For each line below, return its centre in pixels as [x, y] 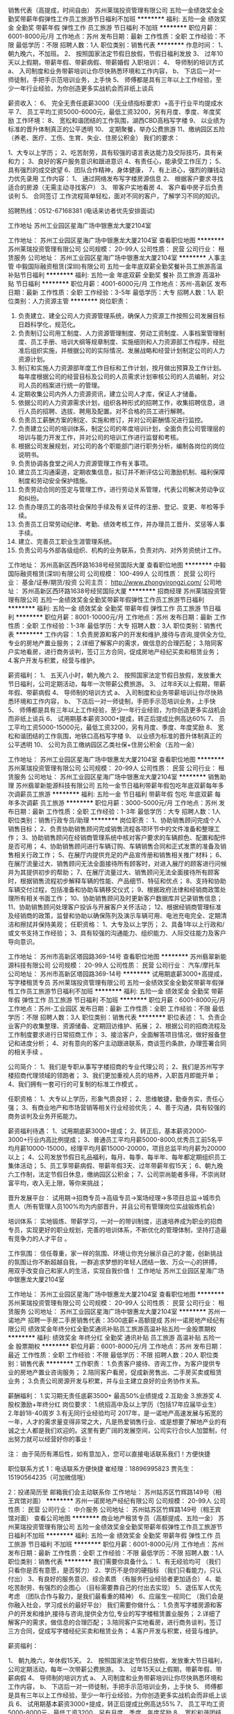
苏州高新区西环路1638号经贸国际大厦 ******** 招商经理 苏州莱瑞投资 [121, 591]
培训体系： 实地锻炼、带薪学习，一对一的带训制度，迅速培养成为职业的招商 [115, 1221]
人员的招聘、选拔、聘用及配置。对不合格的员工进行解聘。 [106, 411]
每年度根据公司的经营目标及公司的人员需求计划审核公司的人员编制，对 [118, 376]
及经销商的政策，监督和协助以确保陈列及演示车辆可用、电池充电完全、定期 [114, 916]
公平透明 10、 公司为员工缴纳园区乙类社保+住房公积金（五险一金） [103, 744]
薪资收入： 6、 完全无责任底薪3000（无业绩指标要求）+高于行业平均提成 [112, 103]
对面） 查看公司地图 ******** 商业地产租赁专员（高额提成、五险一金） [115, 1518]
